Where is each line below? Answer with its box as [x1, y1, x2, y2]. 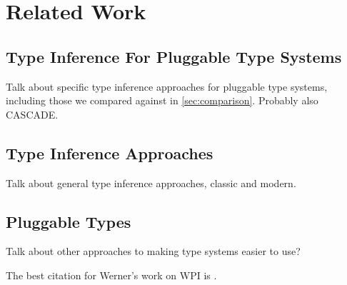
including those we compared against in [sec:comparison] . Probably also [6, 93, 318, 108]
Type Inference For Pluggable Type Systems [6, 45, 342, 67]
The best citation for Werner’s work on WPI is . [6, 267, 217, 282]
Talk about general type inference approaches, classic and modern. [6, 175, 296, 190]
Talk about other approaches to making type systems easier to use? [6, 244, 301, 259]
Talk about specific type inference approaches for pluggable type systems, [6, 79, 328, 94]
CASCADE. [6, 106, 59, 121]
